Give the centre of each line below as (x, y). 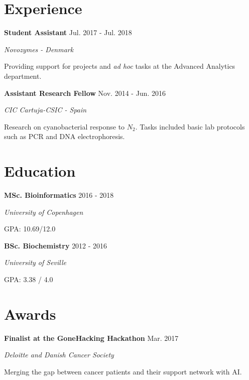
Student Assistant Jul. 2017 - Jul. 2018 (68, 32)
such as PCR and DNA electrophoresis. (65, 136)
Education (40, 171)
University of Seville (35, 262)
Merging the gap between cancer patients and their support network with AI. (123, 371)
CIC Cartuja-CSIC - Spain (45, 110)
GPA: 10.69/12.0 (30, 229)
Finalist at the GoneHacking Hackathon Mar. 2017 (91, 338)
